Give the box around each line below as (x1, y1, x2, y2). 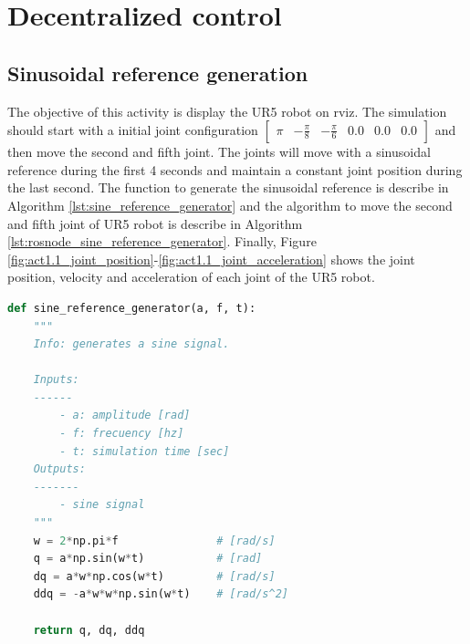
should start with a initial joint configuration (7, 120, 258, 140)
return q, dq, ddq (33, 623, 145, 637)
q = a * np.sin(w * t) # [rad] (33, 552, 263, 566)
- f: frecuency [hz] (59, 427, 184, 441)
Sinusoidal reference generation (7, 58, 308, 87)
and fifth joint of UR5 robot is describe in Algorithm (7, 213, 303, 233)
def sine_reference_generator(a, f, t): (7, 301, 256, 315)
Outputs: (33, 462, 86, 476)
